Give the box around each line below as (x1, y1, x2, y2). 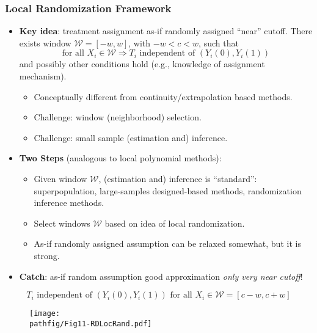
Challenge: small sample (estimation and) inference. (34, 131, 228, 144)
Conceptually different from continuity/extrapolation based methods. (34, 90, 293, 103)
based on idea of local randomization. (104, 216, 245, 229)
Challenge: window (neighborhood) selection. (34, 111, 202, 123)
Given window (34, 172, 87, 185)
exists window (19, 36, 71, 49)
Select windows (34, 216, 90, 229)
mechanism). (19, 70, 67, 82)
